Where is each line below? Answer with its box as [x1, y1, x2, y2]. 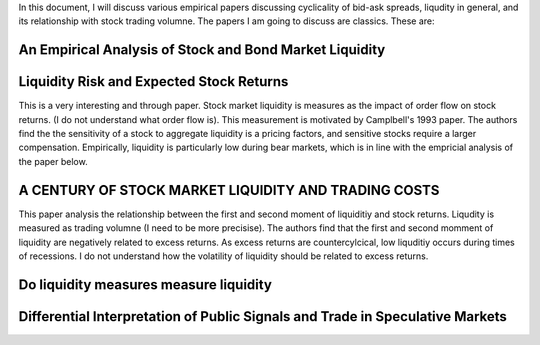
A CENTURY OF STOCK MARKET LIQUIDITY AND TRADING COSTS [18, 181, 440, 199]
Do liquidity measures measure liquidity [18, 276, 272, 293]
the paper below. [18, 155, 89, 167]
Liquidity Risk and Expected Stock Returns [18, 73, 289, 90]
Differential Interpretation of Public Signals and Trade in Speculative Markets [18, 308, 507, 325]
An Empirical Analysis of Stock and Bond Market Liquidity [18, 41, 386, 59]
